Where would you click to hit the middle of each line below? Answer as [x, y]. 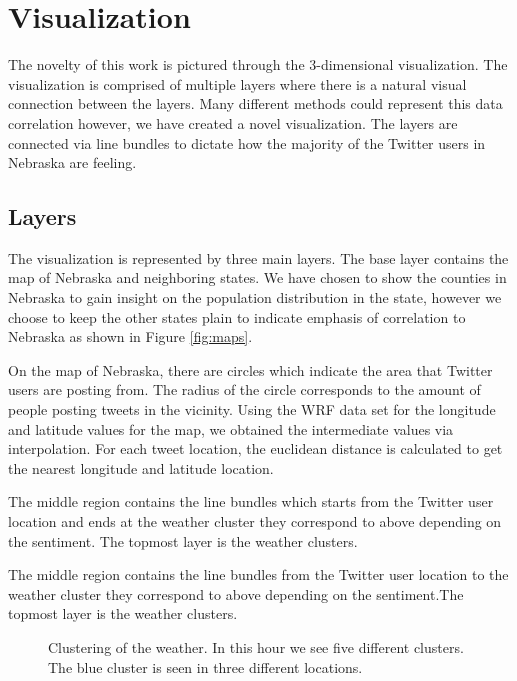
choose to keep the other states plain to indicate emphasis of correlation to [237, 316]
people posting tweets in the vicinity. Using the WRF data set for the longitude [252, 409]
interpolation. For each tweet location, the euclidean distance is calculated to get [255, 448]
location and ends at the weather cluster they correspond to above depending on [255, 521]
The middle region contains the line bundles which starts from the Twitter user [251, 501]
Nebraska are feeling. [72, 162]
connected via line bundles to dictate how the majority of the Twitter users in [247, 142]
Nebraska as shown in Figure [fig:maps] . [130, 336]
